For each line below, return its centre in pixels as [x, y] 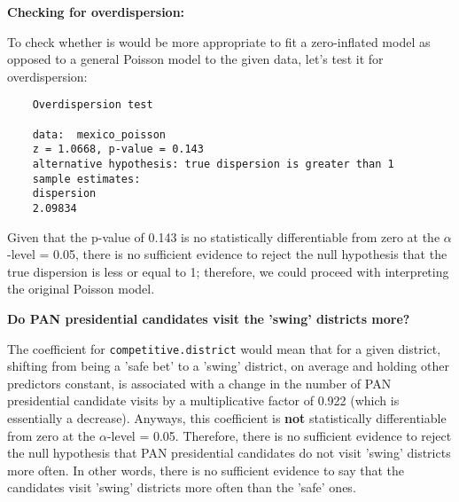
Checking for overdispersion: [96, 12]
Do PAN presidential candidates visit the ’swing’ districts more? [209, 318]
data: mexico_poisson [99, 134]
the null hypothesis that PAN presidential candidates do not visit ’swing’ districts [229, 453]
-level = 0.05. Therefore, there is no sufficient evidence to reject [279, 435]
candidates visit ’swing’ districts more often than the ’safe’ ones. [182, 487]
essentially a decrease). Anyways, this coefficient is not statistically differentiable [227, 418]
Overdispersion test [93, 105]
